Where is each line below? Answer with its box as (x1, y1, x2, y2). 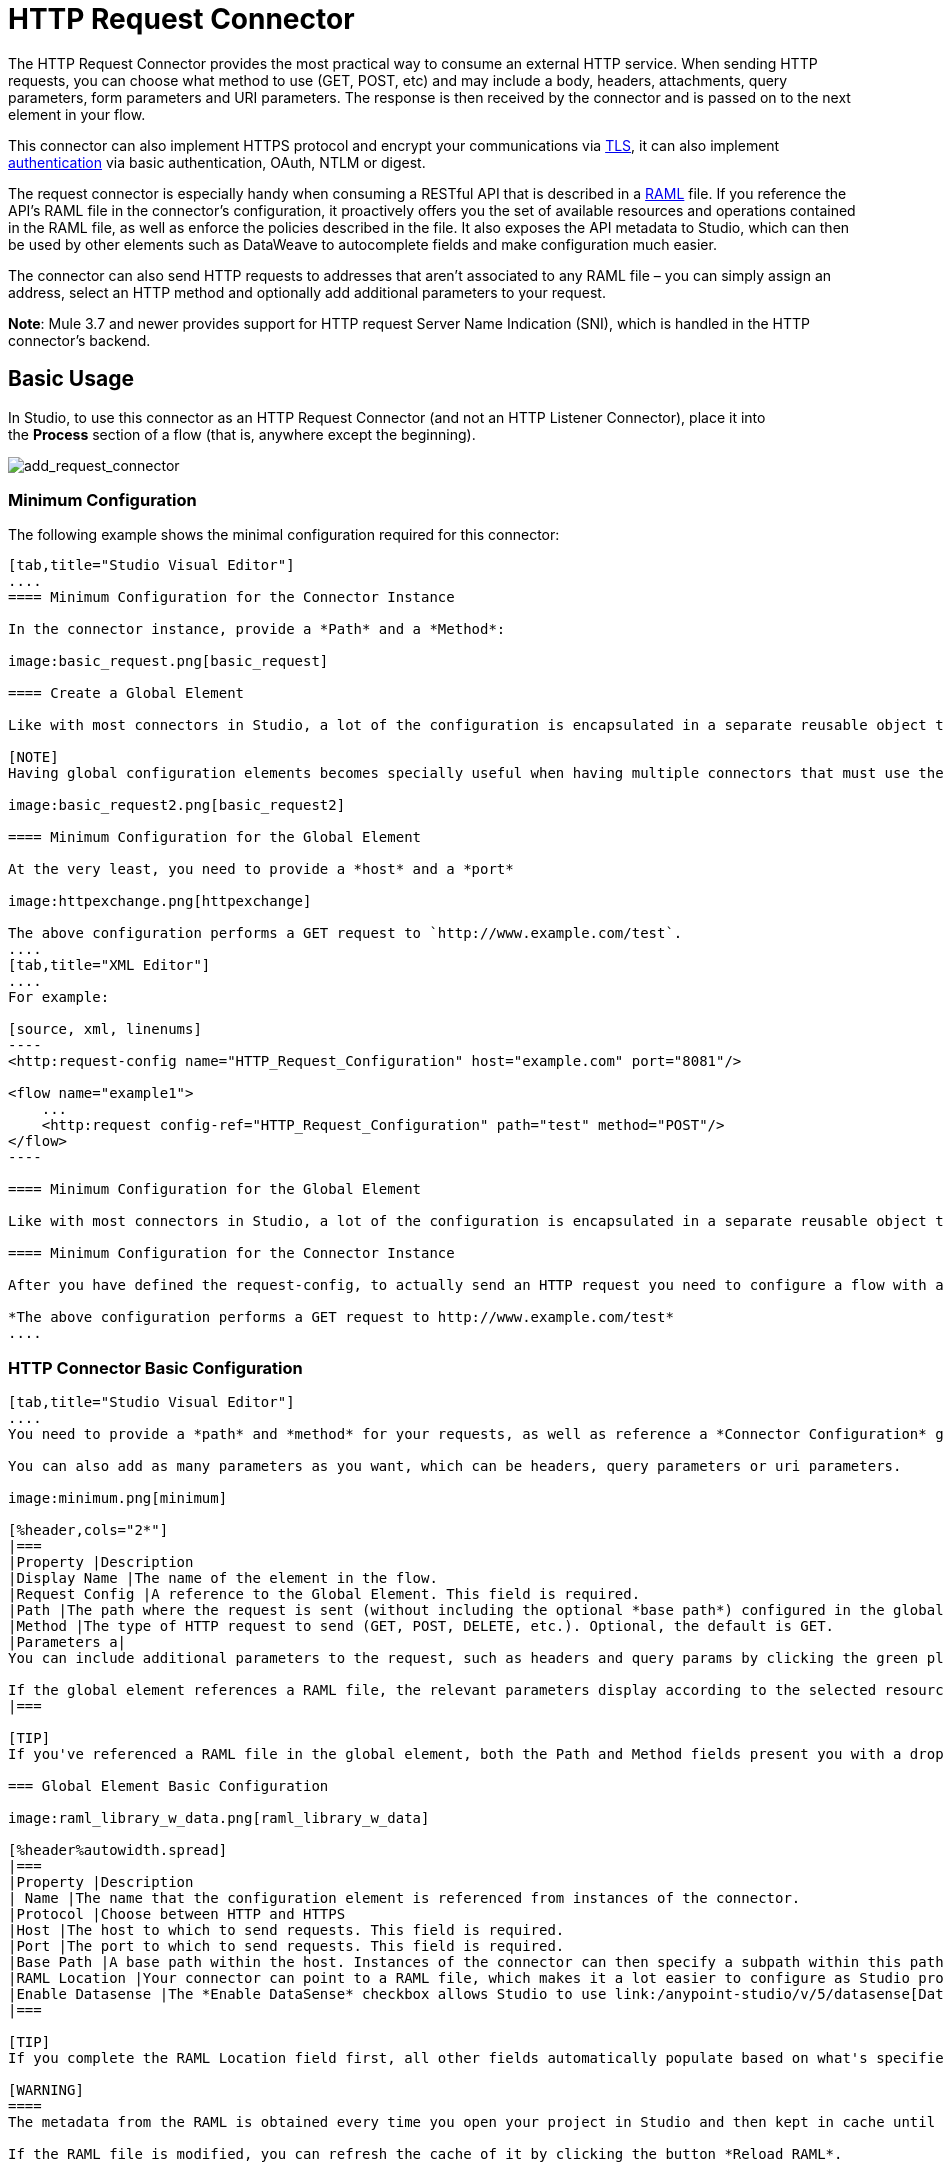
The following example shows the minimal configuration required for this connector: (8, 526, 560, 544)
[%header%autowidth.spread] (8, 1842, 228, 1859)
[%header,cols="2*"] (8, 1522, 169, 1539)
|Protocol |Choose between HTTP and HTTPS (8, 1906, 346, 1923)
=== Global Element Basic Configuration (8, 1778, 329, 1795)
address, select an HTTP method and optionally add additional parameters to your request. (8, 283, 606, 301)
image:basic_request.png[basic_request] (8, 653, 329, 670)
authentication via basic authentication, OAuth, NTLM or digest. (8, 153, 426, 171)
